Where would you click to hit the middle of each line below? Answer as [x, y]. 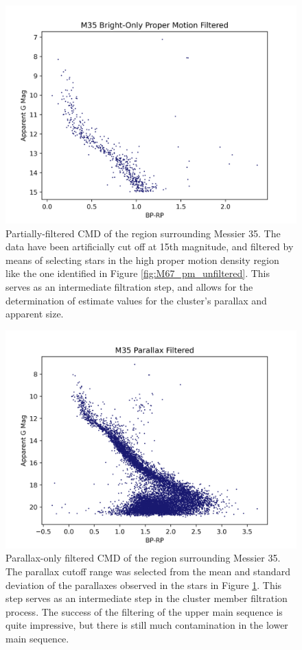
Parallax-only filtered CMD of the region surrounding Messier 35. [143, 558]
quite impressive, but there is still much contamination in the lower [147, 625]
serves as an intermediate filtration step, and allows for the [129, 286]
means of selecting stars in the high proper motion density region [142, 260]
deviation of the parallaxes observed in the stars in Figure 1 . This [144, 585]
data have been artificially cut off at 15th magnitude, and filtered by [150, 246]
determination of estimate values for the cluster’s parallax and [136, 300]
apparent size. [35, 314]
